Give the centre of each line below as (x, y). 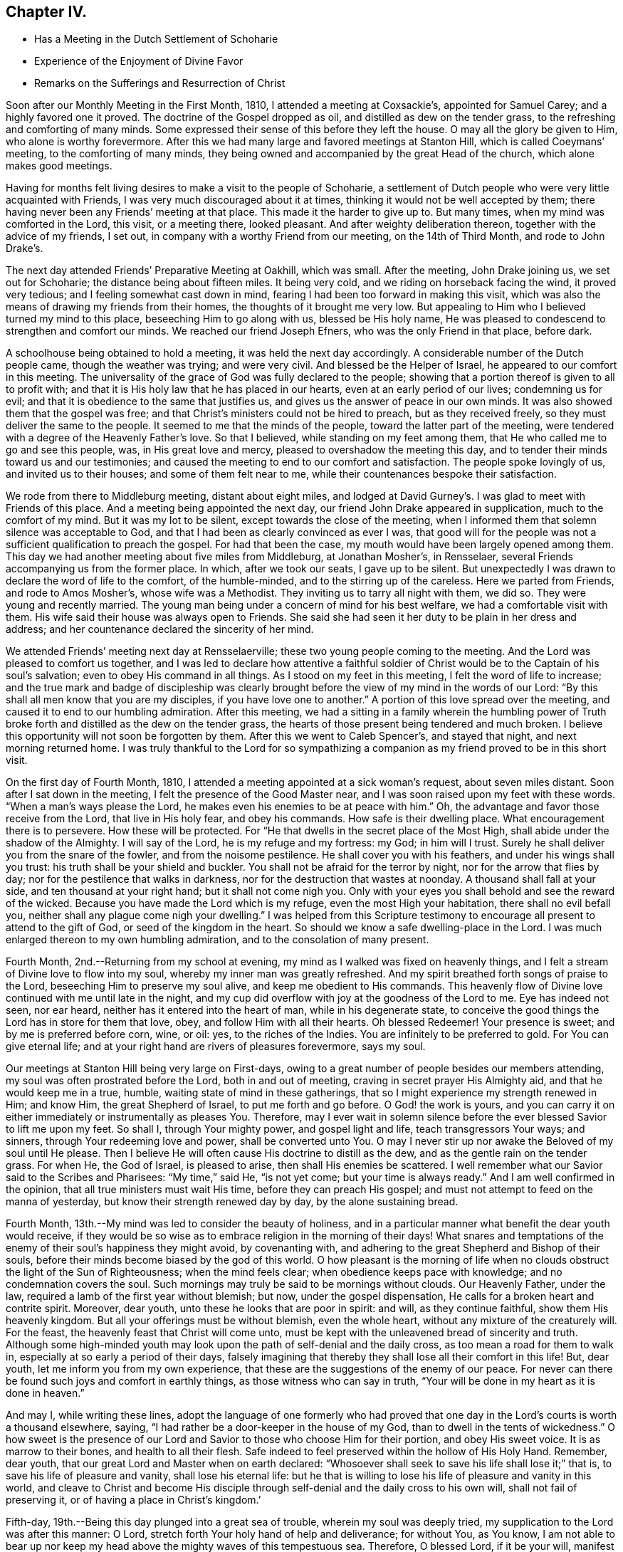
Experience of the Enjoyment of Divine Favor (139, 61)
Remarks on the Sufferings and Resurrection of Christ (160, 83)
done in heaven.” (45, 1393)
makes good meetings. (59, 166)
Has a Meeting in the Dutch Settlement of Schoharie (156, 39)
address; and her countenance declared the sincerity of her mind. (160, 629)
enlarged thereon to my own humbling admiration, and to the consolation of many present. (218, 940)
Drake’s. (25, 248)
